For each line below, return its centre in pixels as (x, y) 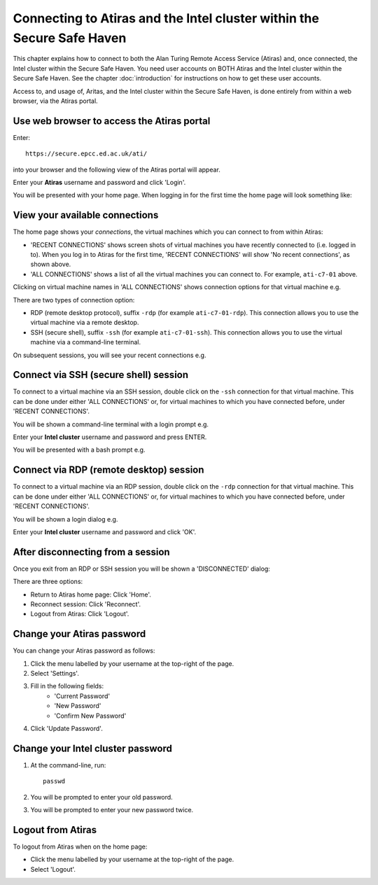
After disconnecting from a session (92, 552)
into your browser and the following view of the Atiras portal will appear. (117, 169)
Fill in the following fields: (67, 686)
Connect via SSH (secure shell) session (101, 375)
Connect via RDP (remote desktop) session (108, 470)
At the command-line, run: (68, 765)
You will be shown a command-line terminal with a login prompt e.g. (111, 424)
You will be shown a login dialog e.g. (65, 519)
